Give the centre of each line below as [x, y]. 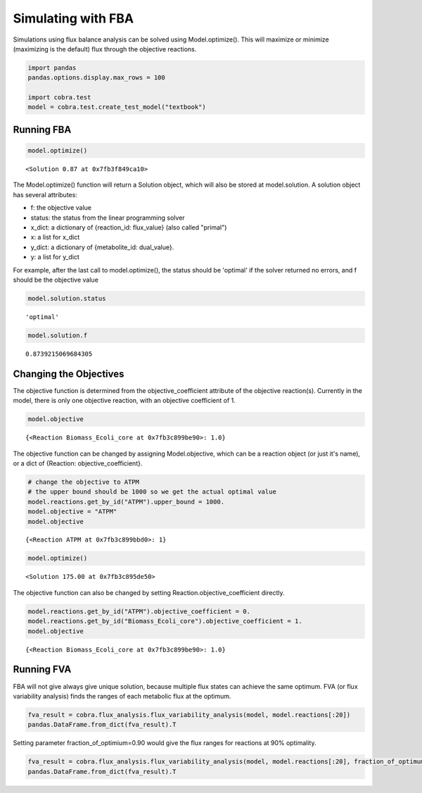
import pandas [52, 68]
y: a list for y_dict [55, 257]
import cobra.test [59, 98]
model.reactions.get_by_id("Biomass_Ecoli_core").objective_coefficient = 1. [165, 621]
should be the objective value [56, 280]
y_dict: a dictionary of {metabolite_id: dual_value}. [102, 247]
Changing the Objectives [69, 374]
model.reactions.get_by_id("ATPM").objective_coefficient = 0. [139, 611]
